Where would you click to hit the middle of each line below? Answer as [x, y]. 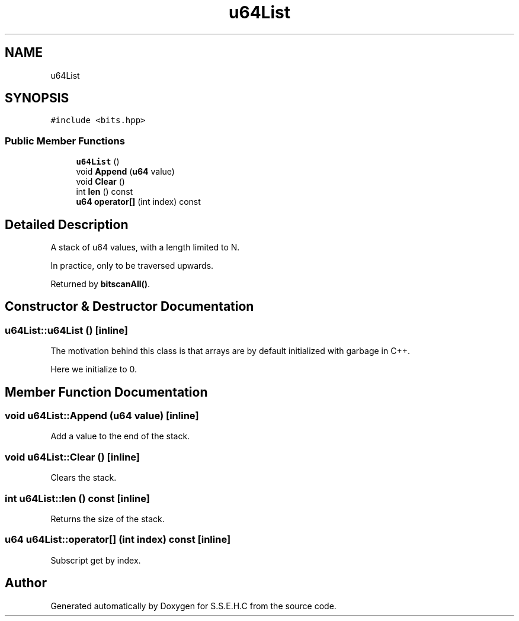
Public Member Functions [65, 141]
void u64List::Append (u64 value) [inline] [102, 416]
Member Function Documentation [106, 392]
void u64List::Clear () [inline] [73, 457]
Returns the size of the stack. [108, 519]
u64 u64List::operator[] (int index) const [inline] [118, 540]
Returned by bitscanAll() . [100, 284]
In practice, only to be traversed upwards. [132, 266]
